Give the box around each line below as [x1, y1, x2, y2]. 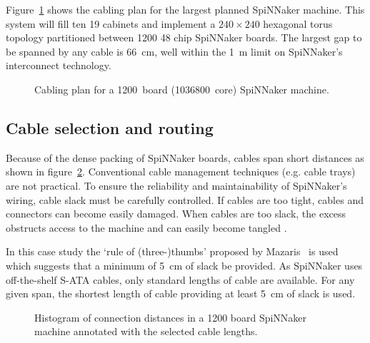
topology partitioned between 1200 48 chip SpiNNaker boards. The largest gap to [6, 30, 362, 45]
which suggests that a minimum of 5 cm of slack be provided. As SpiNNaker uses [6, 257, 363, 272]
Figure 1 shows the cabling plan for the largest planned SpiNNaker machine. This [6, 2, 365, 16]
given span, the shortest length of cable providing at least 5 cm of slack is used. [6, 286, 356, 301]
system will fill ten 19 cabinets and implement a [6, 16, 216, 31]
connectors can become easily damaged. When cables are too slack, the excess [6, 206, 346, 221]
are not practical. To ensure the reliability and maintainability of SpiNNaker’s [6, 178, 347, 193]
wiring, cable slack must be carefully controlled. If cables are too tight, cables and [6, 192, 364, 207]
